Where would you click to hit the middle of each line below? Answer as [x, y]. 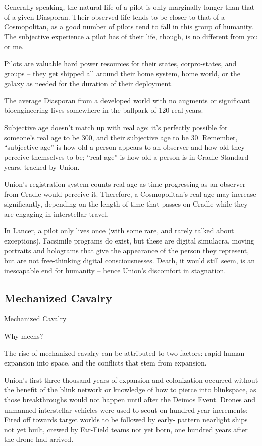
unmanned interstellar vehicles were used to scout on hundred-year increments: [126, 409]
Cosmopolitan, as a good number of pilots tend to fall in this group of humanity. [129, 27]
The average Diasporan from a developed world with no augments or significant [127, 100]
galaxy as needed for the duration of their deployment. [89, 83]
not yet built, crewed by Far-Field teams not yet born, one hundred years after [126, 429]
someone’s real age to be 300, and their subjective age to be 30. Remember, [121, 137]
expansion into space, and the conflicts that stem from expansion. [106, 363]
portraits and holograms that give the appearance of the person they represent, [127, 250]
